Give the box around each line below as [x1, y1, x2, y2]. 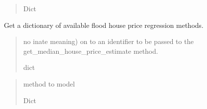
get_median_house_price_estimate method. [23, 45, 158, 56]
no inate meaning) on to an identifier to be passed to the [23, 36, 194, 46]
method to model [23, 78, 75, 88]
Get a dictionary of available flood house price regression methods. [4, 20, 204, 30]
